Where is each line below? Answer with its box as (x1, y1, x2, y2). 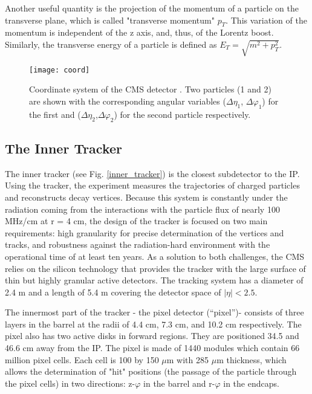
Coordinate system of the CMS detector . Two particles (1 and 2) (29, 83, 271, 95)
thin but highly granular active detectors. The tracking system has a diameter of (5, 274, 304, 286)
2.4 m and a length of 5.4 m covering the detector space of (5, 285, 221, 298)
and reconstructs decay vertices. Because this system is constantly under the (5, 190, 288, 203)
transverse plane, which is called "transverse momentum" (5, 13, 215, 26)
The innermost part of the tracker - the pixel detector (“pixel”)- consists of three (5, 306, 304, 318)
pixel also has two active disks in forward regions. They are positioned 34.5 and (5, 329, 299, 342)
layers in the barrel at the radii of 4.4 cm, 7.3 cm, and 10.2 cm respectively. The (5, 317, 302, 330)
